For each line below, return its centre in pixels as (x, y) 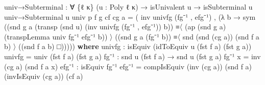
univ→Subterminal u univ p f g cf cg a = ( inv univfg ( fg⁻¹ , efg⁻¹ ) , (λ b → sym (130, 16)
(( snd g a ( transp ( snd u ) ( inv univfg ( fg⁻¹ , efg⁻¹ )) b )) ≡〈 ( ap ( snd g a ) (115, 27)
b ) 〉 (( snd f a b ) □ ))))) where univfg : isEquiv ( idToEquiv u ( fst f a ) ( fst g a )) (128, 46)
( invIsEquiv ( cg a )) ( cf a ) (44, 76)
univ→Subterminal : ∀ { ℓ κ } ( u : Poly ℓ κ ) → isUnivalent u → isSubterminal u (128, 7)
